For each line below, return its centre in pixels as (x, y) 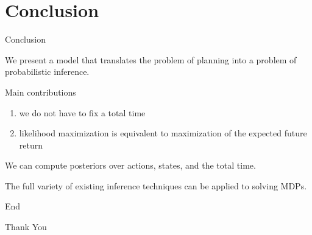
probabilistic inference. (47, 72)
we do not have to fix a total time (82, 112)
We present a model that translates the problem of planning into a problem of (151, 59)
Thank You (26, 227)
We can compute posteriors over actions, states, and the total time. (130, 165)
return (31, 145)
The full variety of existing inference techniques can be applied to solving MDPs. (156, 185)
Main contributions (41, 92)
